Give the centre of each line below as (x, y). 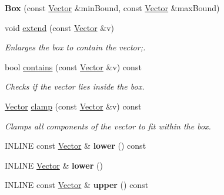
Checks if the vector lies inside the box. (75, 86)
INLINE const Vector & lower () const (76, 146)
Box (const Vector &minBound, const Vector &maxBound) (112, 8)
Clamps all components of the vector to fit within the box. (108, 126)
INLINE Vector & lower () (54, 165)
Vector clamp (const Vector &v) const (73, 106)
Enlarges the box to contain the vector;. (75, 47)
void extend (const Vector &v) (60, 27)
